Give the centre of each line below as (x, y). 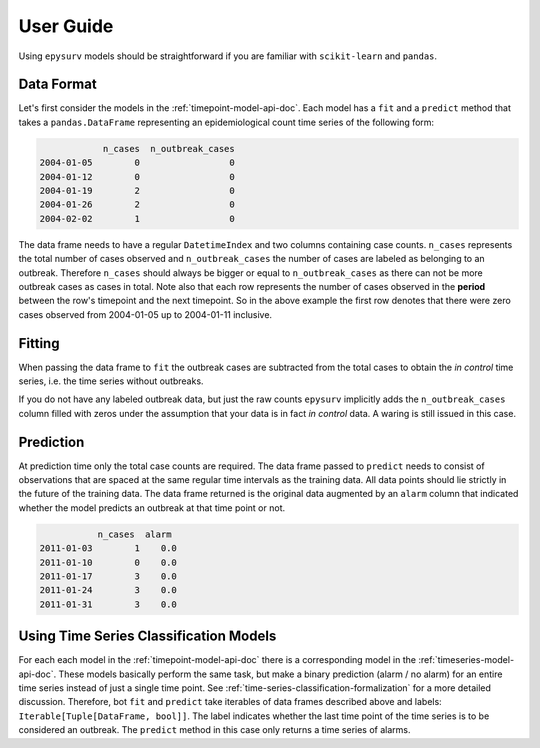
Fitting (39, 343)
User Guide (66, 26)
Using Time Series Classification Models (147, 636)
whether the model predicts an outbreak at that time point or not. (152, 507)
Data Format (57, 84)
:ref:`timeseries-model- (466, 660)
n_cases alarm (134, 534)
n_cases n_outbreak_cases (168, 148)
